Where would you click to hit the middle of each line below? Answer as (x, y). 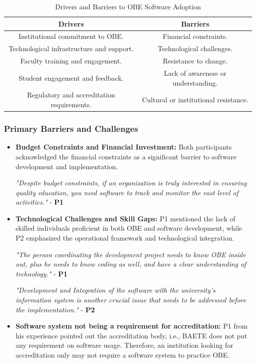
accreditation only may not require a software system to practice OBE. (123, 355)
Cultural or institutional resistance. (195, 100)
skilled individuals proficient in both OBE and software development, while (129, 228)
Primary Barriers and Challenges (71, 129)
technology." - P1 (42, 273)
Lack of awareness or (195, 73)
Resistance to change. (195, 61)
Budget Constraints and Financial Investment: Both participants (124, 147)
